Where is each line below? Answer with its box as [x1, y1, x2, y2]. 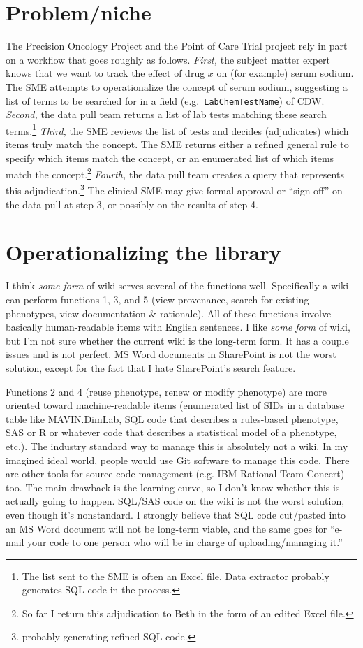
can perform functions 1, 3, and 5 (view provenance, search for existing [6, 292, 309, 306]
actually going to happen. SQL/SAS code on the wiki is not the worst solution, [6, 494, 345, 508]
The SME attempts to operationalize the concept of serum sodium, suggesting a [6, 79, 348, 94]
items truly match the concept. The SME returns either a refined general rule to [6, 137, 349, 151]
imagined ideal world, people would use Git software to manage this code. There [6, 452, 350, 467]
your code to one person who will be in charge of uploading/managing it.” [27, 535, 343, 549]
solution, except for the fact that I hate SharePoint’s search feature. [6, 360, 296, 375]
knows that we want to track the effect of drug [6, 66, 205, 80]
